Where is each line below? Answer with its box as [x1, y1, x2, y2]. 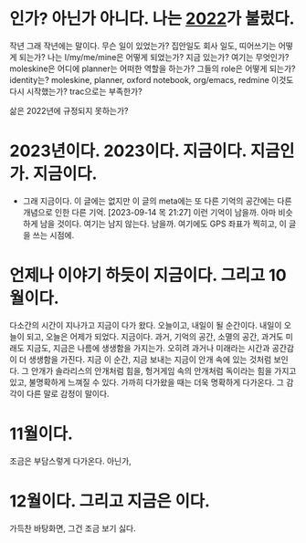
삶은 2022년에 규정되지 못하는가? [9, 105, 129, 116]
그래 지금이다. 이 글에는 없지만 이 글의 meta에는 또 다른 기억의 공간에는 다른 [22, 195, 292, 206]
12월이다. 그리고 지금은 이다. [9, 490, 210, 511]
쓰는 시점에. [32, 229, 75, 240]
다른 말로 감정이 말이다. [26, 388, 110, 399]
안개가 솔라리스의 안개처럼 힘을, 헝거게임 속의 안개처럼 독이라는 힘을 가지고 [30, 365, 297, 376]
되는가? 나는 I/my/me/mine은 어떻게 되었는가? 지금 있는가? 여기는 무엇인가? [18, 51, 290, 62]
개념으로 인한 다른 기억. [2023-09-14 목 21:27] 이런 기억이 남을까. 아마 [22, 206, 277, 217]
